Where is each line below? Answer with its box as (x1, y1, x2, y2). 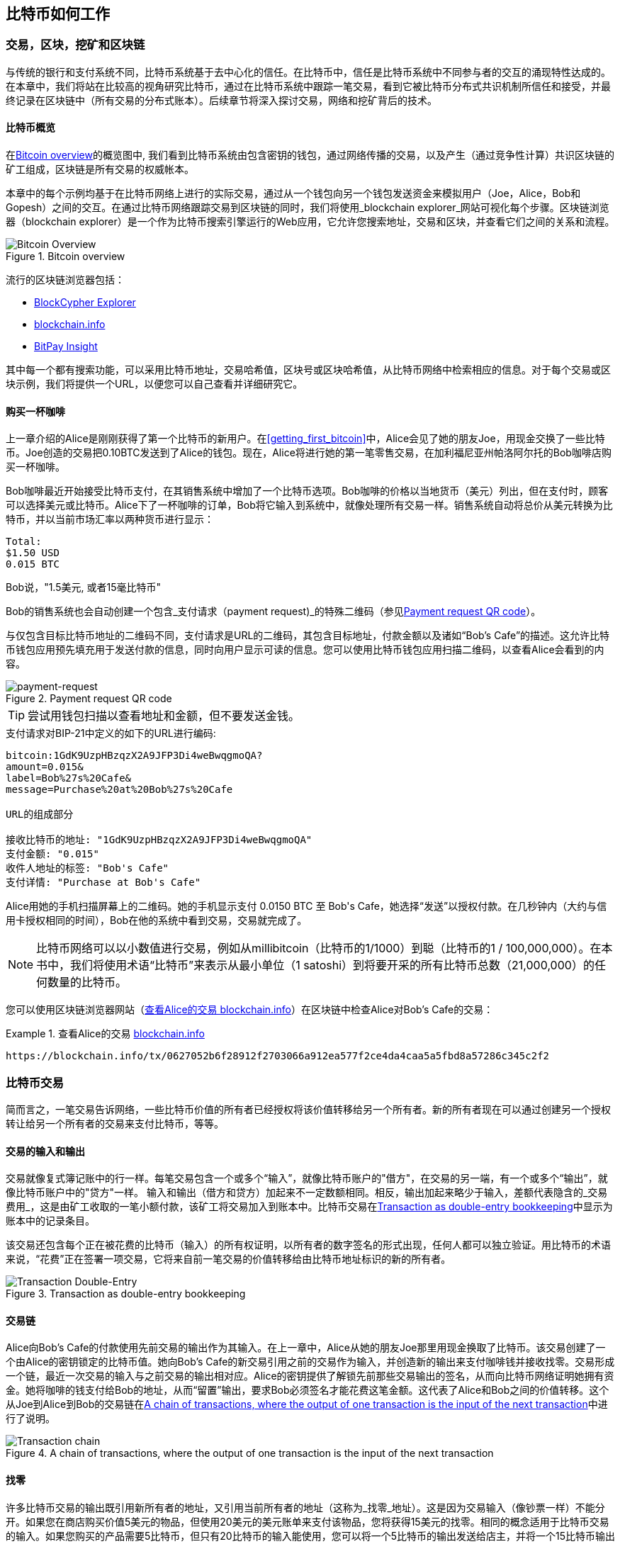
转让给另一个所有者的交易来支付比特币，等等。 (6, 1117, 224, 1129)
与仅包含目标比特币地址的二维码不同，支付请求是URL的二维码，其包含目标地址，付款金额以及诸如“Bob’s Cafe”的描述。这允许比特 (6, 629, 610, 642)
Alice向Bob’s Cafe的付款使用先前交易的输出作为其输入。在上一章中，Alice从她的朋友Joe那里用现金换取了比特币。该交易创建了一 (6, 1341, 606, 1354)
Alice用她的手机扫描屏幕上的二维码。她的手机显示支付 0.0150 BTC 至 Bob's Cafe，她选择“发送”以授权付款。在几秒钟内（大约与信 (6, 900, 607, 913)
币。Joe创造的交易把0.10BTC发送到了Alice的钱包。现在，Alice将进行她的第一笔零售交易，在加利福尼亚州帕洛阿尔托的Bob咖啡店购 (6, 446, 611, 459)
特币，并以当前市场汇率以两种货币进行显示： (6, 513, 214, 526)
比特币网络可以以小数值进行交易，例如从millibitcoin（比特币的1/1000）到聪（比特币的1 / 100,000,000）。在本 (36, 941, 613, 956)
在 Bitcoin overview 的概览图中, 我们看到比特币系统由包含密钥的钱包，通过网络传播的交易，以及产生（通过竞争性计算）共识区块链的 (6, 149, 614, 162)
